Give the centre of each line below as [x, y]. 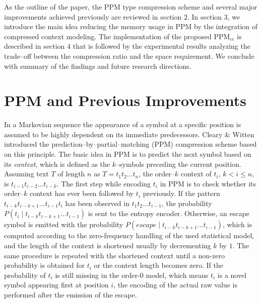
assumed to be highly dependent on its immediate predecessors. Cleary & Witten [129, 134]
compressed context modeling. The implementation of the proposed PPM [117, 36]
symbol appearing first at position [56, 285]
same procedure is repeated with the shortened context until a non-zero [114, 255]
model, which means [177, 275]
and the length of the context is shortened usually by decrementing [108, 245]
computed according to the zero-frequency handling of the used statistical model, [129, 235]
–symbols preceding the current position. [179, 164]
